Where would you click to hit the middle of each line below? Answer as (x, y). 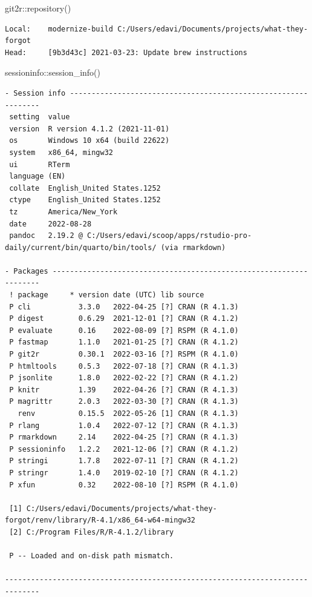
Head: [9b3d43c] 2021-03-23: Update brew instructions (126, 52)
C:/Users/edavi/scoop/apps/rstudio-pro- (170, 236)
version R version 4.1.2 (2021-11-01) (89, 129)
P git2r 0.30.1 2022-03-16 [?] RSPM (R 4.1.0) (124, 355)
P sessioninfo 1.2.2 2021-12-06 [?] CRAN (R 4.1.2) (124, 449)
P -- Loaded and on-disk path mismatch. (92, 556)
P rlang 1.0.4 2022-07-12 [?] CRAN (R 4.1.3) (124, 425)
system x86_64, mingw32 (61, 152)
